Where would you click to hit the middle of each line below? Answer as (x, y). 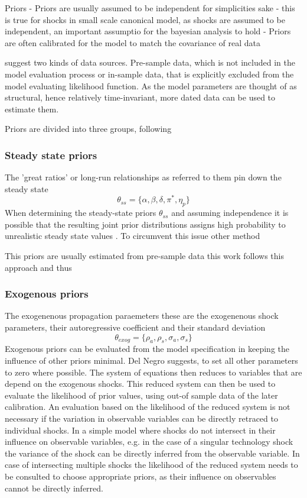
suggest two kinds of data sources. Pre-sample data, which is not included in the (150, 62)
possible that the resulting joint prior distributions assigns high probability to (145, 224)
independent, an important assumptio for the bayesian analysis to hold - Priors (148, 31)
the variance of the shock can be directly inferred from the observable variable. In (152, 453)
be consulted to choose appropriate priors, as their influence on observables (141, 476)
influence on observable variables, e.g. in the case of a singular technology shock (149, 442)
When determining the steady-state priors (81, 213)
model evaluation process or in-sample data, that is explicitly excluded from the (149, 74)
